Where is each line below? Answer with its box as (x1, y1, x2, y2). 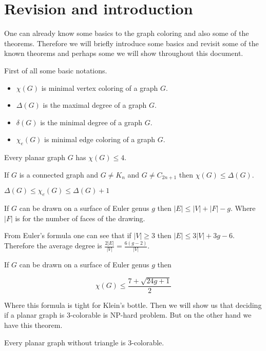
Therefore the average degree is (4, 240, 102, 251)
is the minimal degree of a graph (40, 116, 143, 127)
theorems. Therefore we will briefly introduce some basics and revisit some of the (4, 37, 259, 48)
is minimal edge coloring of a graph (44, 134, 156, 145)
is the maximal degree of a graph (43, 100, 147, 110)
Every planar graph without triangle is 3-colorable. (4, 337, 164, 347)
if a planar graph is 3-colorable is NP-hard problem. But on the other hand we (4, 309, 252, 320)
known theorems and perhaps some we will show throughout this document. (4, 48, 243, 59)
